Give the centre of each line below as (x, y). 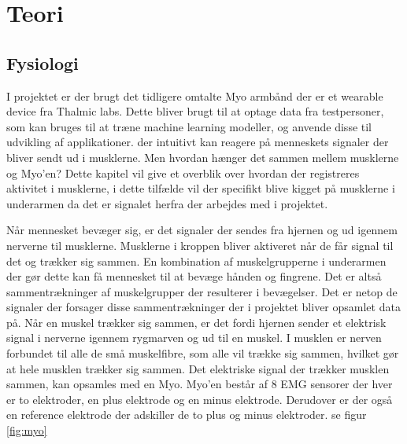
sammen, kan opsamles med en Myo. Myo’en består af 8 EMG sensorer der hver (200, 384)
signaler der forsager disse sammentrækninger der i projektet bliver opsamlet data (203, 307)
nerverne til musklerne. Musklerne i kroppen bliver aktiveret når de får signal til (200, 245)
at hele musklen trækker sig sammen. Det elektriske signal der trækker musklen (198, 368)
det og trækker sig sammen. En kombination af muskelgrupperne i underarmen (196, 261)
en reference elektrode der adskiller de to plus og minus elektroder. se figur (187, 415)
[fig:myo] (27, 430)
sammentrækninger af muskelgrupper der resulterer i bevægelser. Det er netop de (202, 291)
